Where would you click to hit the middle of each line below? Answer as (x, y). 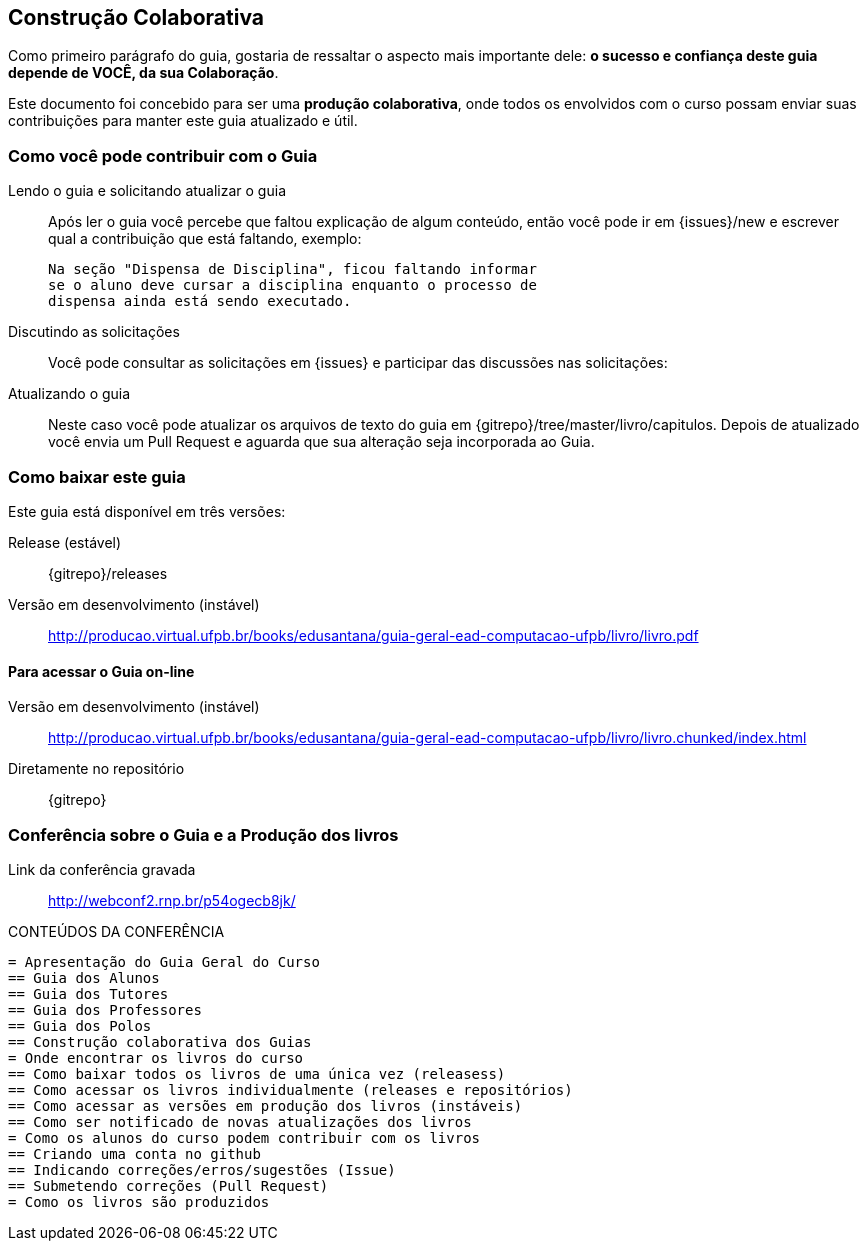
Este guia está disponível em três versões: (147, 511)
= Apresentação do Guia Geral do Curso (164, 961)
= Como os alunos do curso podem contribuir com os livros (244, 1137)
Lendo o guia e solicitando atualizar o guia (147, 191)
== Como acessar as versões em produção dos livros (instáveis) (265, 1105)
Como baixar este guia (97, 476)
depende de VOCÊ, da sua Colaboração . (143, 73)
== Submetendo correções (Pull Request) (168, 1185)
